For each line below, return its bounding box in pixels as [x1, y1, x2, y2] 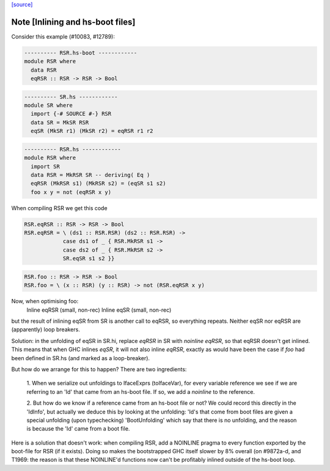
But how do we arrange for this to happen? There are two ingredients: [11, 365, 187, 373]
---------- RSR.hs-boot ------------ [24, 49, 137, 56]
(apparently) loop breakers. [11, 326, 81, 333]
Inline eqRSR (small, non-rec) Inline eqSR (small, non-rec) [26, 306, 172, 314]
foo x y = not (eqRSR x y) [31, 189, 112, 195]
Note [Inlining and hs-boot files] [11, 17, 136, 27]
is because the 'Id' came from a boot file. [26, 425, 130, 432]
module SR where [24, 102, 73, 109]
